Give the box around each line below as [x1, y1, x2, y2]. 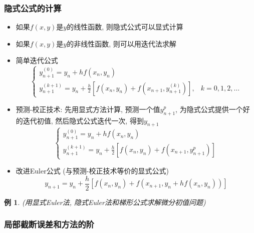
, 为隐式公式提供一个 [175, 103, 243, 114]
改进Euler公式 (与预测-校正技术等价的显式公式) [16, 165, 169, 176]
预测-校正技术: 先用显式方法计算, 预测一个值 [16, 103, 160, 114]
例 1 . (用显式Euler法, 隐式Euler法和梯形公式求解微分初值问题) [4, 196, 206, 207]
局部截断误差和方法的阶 [4, 218, 94, 230]
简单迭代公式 [16, 55, 58, 65]
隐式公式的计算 [4, 1, 62, 14]
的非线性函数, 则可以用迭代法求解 [67, 38, 176, 48]
